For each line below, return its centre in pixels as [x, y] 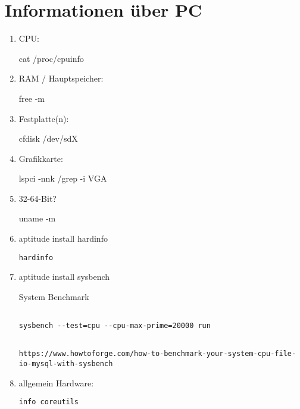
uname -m [37, 218]
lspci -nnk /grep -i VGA [63, 178]
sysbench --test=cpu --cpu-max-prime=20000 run [115, 326]
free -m [32, 98]
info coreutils [49, 402]
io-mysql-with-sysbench [66, 364]
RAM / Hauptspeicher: [61, 78]
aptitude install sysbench [64, 277]
